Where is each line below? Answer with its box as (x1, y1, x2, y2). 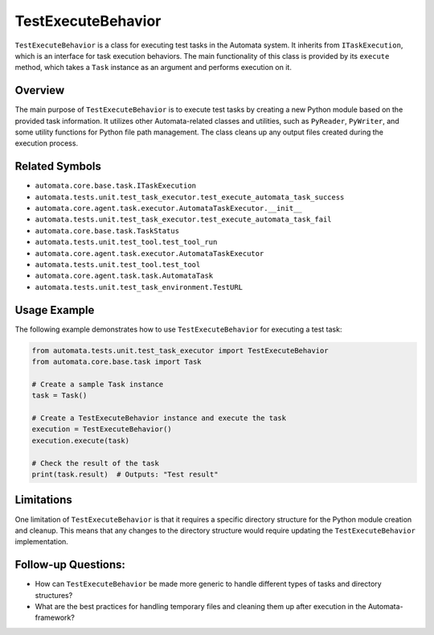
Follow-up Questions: (14, 558, 126, 571)
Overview (14, 84, 65, 97)
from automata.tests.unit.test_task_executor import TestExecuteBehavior (31, 346, 329, 355)
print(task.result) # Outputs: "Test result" (31, 470, 219, 479)
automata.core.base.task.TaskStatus (35, 226, 180, 235)
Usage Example (14, 303, 95, 317)
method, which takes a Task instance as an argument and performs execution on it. (14, 63, 293, 72)
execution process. (14, 138, 79, 148)
